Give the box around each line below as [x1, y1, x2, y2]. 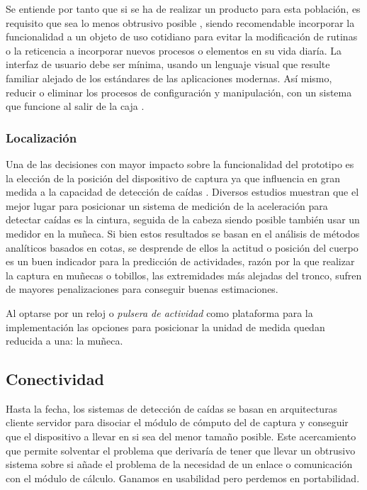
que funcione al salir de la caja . [6, 99, 145, 113]
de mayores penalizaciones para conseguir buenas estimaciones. [6, 282, 278, 296]
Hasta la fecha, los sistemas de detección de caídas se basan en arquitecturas [6, 401, 338, 416]
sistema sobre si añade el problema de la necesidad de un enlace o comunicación [6, 457, 353, 472]
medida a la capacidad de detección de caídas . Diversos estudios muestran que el [6, 184, 359, 199]
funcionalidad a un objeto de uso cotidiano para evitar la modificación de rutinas [6, 29, 358, 44]
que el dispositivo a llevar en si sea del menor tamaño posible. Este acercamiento [6, 429, 356, 444]
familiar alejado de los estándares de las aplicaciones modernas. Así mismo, [6, 70, 332, 85]
